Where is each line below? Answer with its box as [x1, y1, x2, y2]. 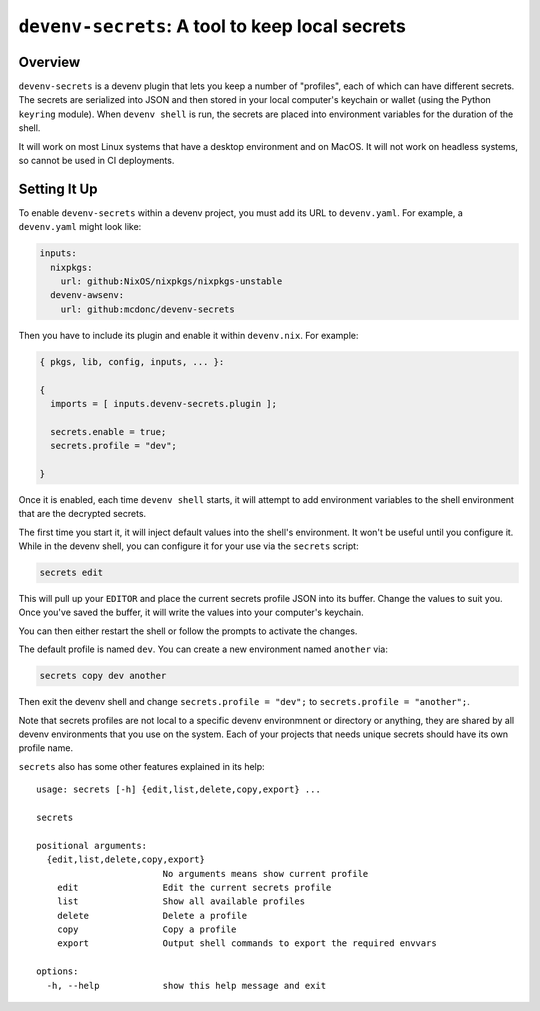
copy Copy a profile [56, 924, 237, 935]
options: [36, 966, 79, 977]
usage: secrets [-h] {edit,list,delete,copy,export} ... [36, 784, 322, 795]
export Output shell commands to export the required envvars [56, 938, 437, 949]
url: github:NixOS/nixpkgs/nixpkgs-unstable [60, 276, 283, 287]
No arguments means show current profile [162, 868, 369, 879]
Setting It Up [18, 180, 98, 197]
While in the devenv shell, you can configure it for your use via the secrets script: [18, 540, 359, 552]
